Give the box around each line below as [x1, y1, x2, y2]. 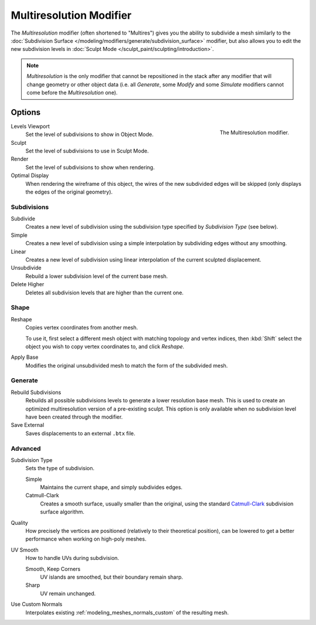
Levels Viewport [11, 123, 50, 130]
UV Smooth [11, 546, 39, 553]
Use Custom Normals [11, 601, 63, 608]
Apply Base [11, 354, 39, 361]
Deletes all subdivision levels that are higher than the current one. [25, 289, 184, 296]
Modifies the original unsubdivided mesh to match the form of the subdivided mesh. [25, 362, 228, 369]
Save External [11, 422, 44, 429]
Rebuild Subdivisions [11, 389, 61, 396]
